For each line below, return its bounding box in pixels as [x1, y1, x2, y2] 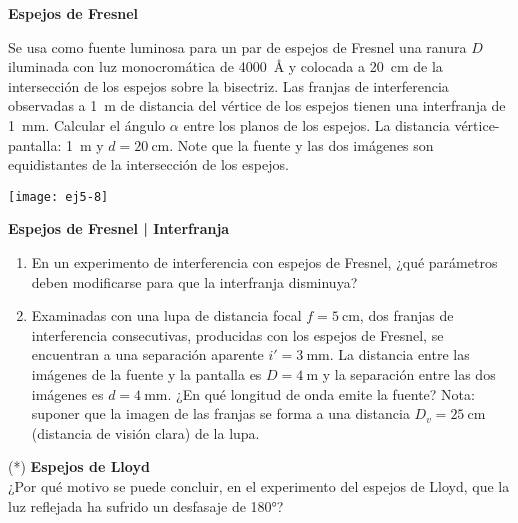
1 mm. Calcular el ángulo [8, 114, 166, 135]
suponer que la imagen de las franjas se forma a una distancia [31, 403, 410, 424]
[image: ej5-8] [8, 189, 109, 204]
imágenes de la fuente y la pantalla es [31, 363, 262, 384]
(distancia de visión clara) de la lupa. [31, 422, 260, 443]
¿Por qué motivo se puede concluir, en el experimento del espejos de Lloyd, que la [8, 475, 510, 496]
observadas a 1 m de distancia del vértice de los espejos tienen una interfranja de [8, 95, 506, 116]
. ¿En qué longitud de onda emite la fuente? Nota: [167, 383, 475, 404]
